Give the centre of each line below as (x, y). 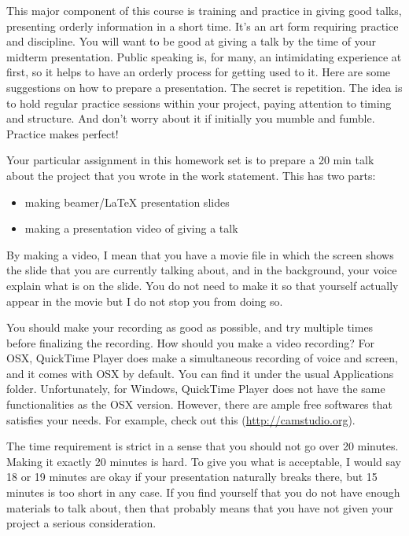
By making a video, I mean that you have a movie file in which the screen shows (200, 254)
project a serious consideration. (81, 523)
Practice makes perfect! (63, 133)
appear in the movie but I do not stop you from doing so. (145, 301)
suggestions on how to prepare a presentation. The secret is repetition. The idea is (204, 87)
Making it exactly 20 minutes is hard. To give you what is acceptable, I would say (204, 461)
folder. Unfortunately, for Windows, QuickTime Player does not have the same (196, 389)
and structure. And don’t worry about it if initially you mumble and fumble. (191, 118)
